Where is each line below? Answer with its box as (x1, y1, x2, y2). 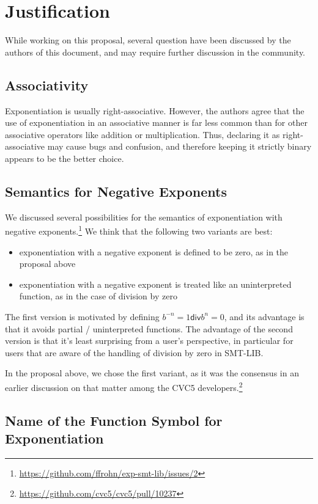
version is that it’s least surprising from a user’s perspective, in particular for (5, 334, 294, 347)
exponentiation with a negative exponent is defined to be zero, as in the (19, 245, 289, 258)
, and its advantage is (224, 310, 305, 323)
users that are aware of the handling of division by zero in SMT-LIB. (5, 346, 264, 359)
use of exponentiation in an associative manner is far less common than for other (5, 116, 308, 129)
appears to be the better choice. (5, 152, 124, 164)
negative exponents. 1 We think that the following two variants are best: (5, 223, 273, 237)
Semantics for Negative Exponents (5, 181, 227, 200)
